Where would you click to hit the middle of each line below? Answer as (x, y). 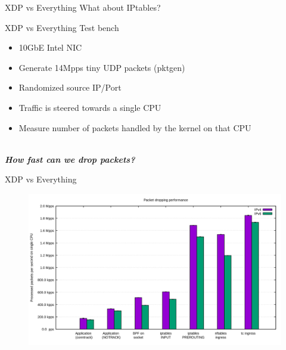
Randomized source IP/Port (70, 87)
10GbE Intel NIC (50, 47)
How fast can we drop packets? (70, 159)
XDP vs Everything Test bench (62, 27)
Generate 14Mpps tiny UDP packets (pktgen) (102, 67)
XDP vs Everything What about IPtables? (83, 7)
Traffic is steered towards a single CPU (90, 107)
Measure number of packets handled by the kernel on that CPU (135, 127)
